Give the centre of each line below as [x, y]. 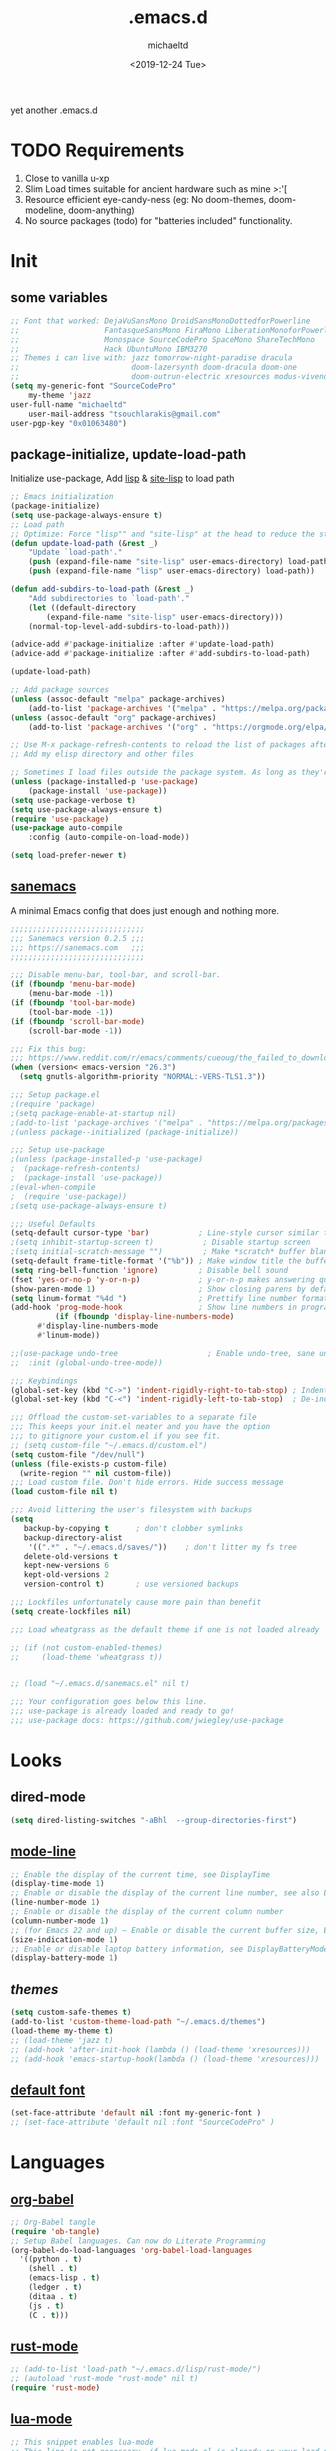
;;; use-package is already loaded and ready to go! [122, 1711]
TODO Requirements [97, 150]
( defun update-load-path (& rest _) [84, 543]
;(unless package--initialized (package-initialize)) [125, 1132]
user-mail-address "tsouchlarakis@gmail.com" [125, 414]
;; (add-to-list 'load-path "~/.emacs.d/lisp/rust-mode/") [136, 2369]
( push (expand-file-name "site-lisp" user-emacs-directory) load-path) [180, 562]
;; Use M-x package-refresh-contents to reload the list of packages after [171, 745]
